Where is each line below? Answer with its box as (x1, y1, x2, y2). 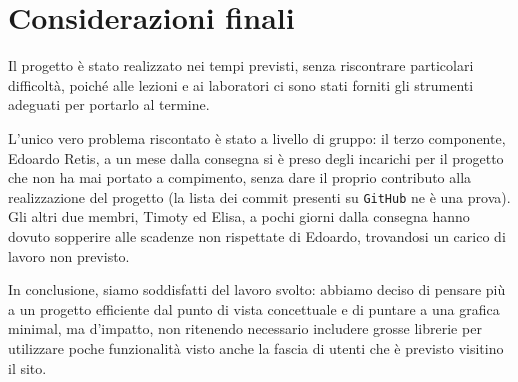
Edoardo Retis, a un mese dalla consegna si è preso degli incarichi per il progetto (8, 147, 504, 168)
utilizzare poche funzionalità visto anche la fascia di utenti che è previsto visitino (8, 337, 504, 358)
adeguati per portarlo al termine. (8, 94, 210, 115)
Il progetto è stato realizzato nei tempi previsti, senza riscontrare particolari (8, 55, 474, 76)
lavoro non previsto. (8, 245, 130, 266)
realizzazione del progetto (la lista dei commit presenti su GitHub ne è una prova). (8, 186, 511, 207)
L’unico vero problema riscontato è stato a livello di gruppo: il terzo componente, (8, 127, 506, 148)
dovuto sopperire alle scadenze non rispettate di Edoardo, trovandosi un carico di (8, 225, 506, 246)
